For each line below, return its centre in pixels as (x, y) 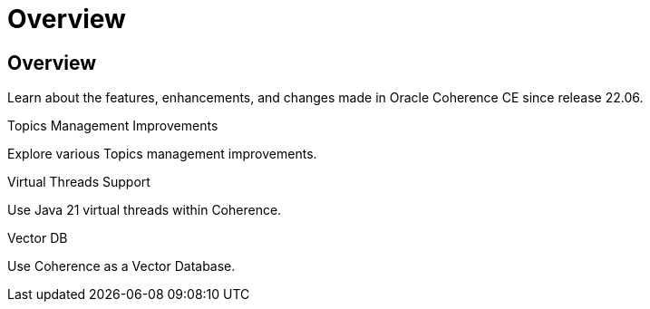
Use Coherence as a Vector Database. (121, 266)
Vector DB (38, 238)
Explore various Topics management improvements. (162, 154)
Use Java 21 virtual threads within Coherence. (145, 210)
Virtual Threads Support (79, 182)
